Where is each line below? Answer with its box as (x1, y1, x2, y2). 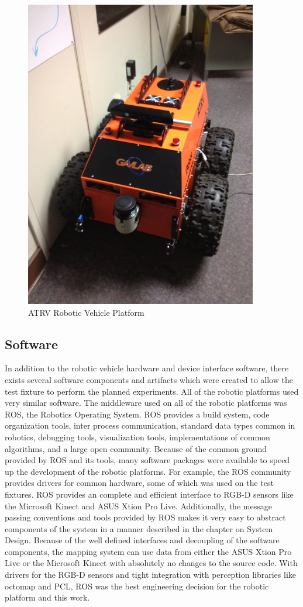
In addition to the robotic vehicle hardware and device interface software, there (5, 362, 289, 374)
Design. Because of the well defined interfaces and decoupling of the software (5, 534, 280, 546)
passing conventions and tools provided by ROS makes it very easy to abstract (5, 511, 286, 523)
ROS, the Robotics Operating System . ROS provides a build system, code (5, 408, 270, 420)
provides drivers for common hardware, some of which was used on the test (5, 477, 274, 489)
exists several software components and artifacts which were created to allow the (5, 373, 293, 385)
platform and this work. (5, 591, 90, 603)
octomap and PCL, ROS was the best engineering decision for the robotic (5, 580, 269, 592)
